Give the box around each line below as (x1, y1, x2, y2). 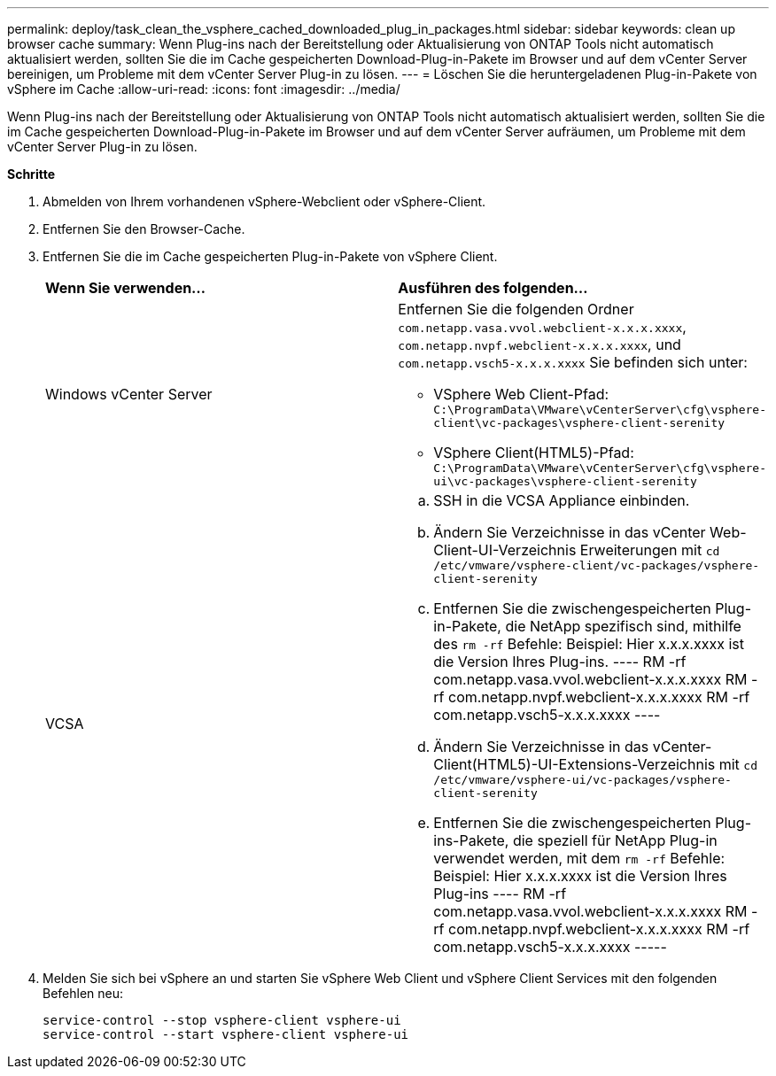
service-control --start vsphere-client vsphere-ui (43, 1027, 409, 1041)
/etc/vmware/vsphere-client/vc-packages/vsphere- (433, 559, 760, 572)
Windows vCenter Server (45, 385, 213, 403)
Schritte (7, 166, 55, 182)
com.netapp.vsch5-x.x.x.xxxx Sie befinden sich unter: (398, 353, 748, 371)
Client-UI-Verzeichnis (433, 541, 577, 559)
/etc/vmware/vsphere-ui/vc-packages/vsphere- (433, 773, 732, 786)
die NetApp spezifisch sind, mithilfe (505, 617, 741, 635)
